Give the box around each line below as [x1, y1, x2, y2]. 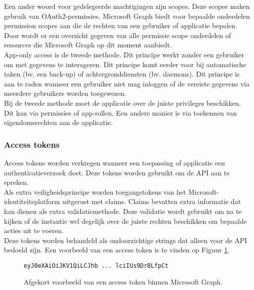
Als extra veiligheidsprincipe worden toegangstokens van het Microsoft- [4, 186, 219, 197]
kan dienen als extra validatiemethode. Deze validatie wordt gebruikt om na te [4, 206, 242, 216]
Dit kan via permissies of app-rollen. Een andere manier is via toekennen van [4, 107, 237, 118]
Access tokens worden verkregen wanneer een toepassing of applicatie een [4, 157, 225, 167]
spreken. [4, 177, 29, 187]
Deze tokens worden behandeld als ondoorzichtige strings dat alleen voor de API [4, 235, 247, 245]
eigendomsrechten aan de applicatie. [4, 117, 113, 127]
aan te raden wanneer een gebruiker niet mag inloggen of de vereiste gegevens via [4, 78, 250, 88]
